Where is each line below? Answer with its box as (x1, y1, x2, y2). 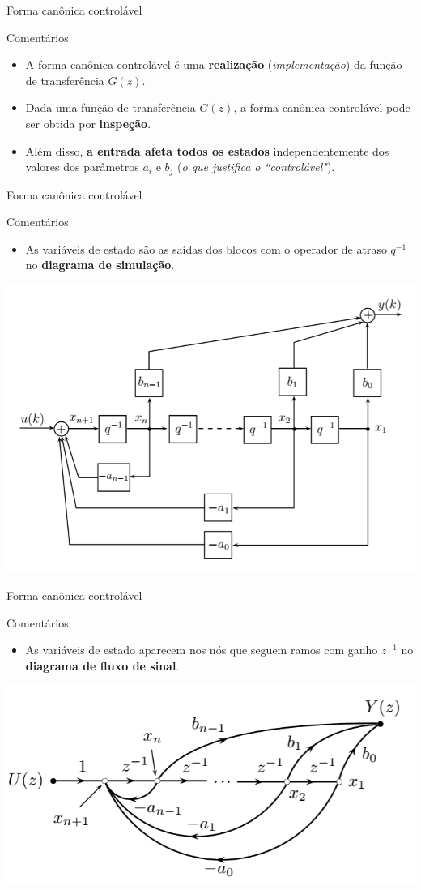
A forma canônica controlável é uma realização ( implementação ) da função (25, 56, 402, 73)
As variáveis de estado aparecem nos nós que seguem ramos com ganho (25, 641, 378, 658)
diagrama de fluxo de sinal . (25, 657, 180, 674)
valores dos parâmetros (25, 158, 139, 175)
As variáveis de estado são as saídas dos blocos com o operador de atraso (25, 240, 387, 257)
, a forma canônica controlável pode (233, 99, 410, 116)
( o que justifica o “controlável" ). (177, 158, 335, 175)
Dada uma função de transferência (25, 99, 196, 116)
